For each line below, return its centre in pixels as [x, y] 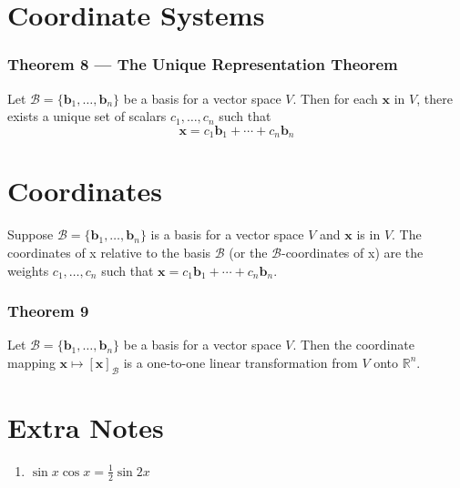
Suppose [31, 234]
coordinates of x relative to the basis [109, 252]
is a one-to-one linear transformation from [240, 362]
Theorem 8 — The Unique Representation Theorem [203, 64]
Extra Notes [86, 427]
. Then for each [335, 98]
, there [434, 98]
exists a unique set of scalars [87, 116]
